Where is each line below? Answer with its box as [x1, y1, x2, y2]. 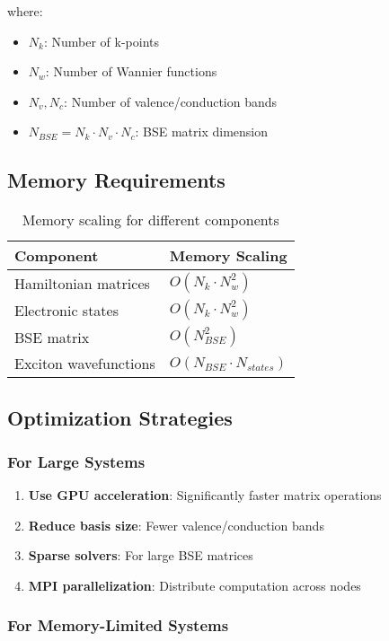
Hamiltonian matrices [14, 272, 150, 294]
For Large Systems [7, 450, 146, 472]
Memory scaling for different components [22, 209, 279, 231]
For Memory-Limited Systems [7, 614, 229, 637]
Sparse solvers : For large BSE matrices [28, 546, 253, 565]
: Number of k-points [43, 31, 160, 50]
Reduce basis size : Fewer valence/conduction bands [28, 515, 324, 534]
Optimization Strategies [7, 403, 233, 431]
